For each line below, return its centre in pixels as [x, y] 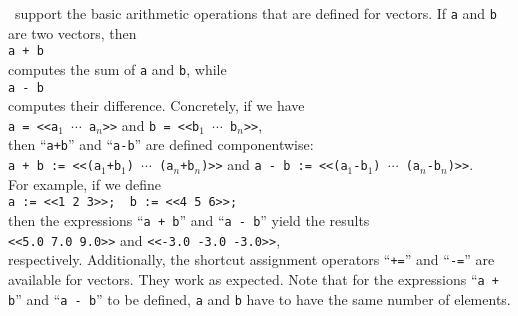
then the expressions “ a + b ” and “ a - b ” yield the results [189, 220]
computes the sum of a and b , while [117, 68]
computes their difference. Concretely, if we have [156, 105]
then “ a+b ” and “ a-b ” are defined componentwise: [161, 144]
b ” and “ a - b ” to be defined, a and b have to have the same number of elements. [259, 298]
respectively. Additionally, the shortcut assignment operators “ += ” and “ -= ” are [251, 259]
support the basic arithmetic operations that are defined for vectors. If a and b [255, 13]
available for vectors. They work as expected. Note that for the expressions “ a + [254, 279]
